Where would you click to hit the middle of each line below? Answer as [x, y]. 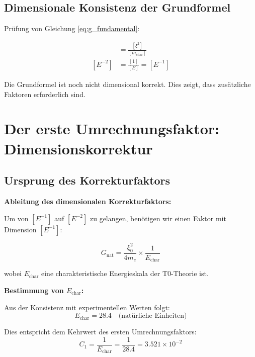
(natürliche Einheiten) [153, 316]
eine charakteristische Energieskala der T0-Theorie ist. [125, 273]
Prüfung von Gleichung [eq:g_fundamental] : [72, 28]
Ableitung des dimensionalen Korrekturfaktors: [88, 201]
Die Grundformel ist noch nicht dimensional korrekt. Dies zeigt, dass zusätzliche [127, 84]
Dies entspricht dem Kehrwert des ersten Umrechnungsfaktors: [100, 332]
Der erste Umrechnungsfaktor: [112, 128]
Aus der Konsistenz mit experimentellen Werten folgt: [87, 307]
